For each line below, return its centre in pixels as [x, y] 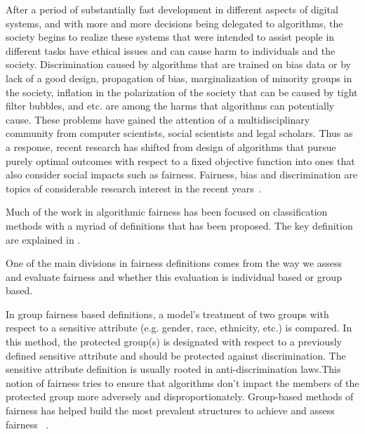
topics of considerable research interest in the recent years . [134, 188]
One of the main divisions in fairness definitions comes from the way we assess [174, 263]
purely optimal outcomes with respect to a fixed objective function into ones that [180, 160]
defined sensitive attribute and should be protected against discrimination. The [176, 355]
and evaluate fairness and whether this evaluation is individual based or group [174, 276]
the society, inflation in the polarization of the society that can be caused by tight [182, 92]
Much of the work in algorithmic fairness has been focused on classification [167, 212]
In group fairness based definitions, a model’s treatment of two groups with [167, 314]
